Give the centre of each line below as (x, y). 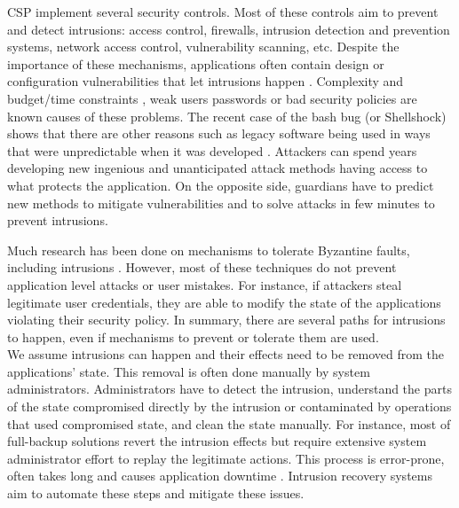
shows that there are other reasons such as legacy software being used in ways (219, 133)
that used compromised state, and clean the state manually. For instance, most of (229, 423)
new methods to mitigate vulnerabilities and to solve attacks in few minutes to (221, 203)
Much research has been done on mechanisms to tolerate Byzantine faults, (209, 250)
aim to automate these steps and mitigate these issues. (156, 493)
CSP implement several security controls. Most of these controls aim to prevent (223, 12)
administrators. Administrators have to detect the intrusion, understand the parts (229, 389)
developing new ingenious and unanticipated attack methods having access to (218, 168)
